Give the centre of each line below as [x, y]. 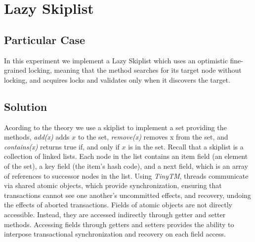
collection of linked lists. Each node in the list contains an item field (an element [126, 156]
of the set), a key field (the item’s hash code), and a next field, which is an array [126, 166]
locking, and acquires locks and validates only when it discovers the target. [117, 79]
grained [15, 70]
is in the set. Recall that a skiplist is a [186, 146]
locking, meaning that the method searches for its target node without [135, 70]
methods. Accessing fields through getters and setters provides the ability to [119, 224]
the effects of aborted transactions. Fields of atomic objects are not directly [118, 205]
